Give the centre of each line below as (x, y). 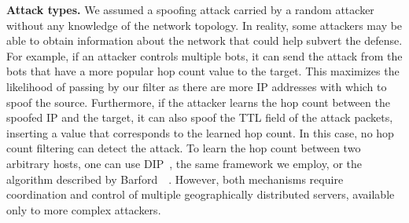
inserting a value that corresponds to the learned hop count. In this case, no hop (200, 132)
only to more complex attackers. (84, 209)
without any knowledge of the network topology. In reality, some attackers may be (204, 25)
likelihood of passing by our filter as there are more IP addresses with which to (197, 86)
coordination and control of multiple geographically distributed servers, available (201, 194)
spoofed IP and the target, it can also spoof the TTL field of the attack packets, (200, 117)
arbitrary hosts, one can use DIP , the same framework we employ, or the (184, 163)
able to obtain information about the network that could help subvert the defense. (204, 40)
